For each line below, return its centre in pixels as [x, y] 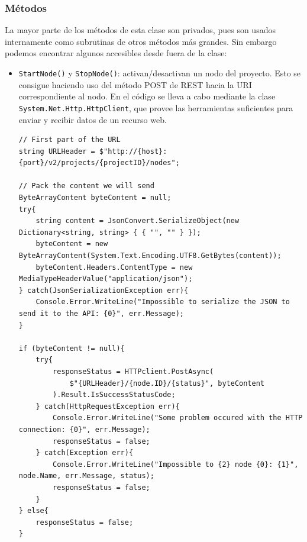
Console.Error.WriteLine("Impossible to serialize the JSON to [163, 302]
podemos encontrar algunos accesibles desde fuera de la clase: [116, 53]
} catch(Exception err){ [85, 453]
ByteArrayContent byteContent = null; [95, 198]
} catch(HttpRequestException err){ [108, 406]
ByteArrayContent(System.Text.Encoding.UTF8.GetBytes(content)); [150, 256]
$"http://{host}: [133, 151]
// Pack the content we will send [86, 186]
